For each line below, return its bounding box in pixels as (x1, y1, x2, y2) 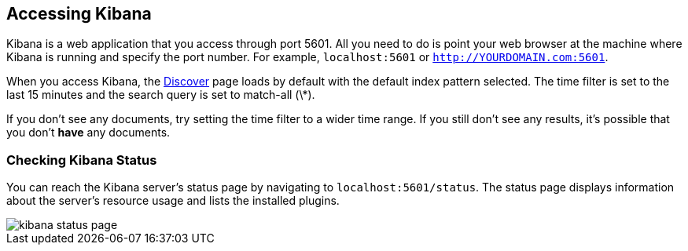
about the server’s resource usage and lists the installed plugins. (6, 194, 340, 208)
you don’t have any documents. (6, 125, 171, 140)
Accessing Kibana (6, 4, 152, 24)
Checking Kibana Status (6, 151, 157, 168)
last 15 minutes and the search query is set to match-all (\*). (6, 88, 315, 102)
